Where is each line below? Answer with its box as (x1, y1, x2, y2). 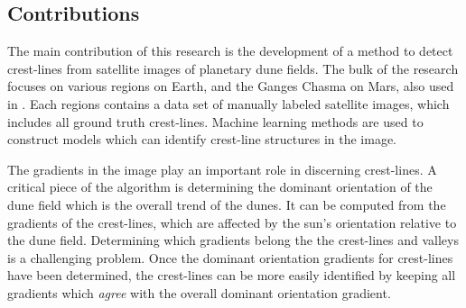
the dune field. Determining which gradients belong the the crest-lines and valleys (7, 231, 459, 249)
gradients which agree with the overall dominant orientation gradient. (7, 283, 391, 302)
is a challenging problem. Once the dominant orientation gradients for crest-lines (7, 248, 453, 267)
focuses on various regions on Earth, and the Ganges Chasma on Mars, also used (7, 77, 454, 95)
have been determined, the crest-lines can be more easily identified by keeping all (7, 266, 456, 285)
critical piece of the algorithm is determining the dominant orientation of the (7, 177, 433, 196)
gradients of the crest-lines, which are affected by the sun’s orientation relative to (7, 213, 457, 231)
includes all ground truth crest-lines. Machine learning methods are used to (7, 112, 424, 131)
